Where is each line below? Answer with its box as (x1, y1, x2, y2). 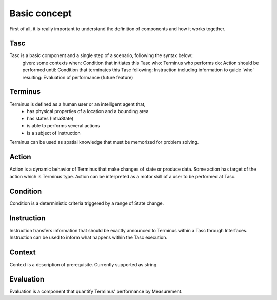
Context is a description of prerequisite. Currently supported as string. (9, 261, 159, 267)
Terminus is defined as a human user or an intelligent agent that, (9, 101, 146, 107)
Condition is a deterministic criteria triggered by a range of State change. (9, 200, 164, 207)
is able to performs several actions (27, 122, 100, 128)
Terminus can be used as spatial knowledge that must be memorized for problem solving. (9, 139, 199, 145)
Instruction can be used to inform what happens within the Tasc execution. (9, 234, 168, 240)
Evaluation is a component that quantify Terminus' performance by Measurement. (9, 288, 183, 294)
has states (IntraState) (27, 116, 74, 122)
